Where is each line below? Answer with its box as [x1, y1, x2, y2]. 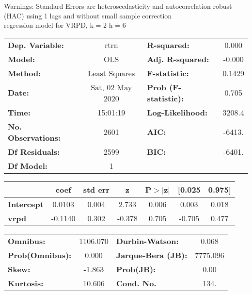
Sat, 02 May [91, 81, 132, 93]
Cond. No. [116, 277, 157, 289]
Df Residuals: [8, 146, 60, 157]
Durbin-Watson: [116, 235, 179, 246]
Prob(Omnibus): [8, 249, 72, 261]
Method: [8, 67, 41, 79]
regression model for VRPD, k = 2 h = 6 [4, 20, 126, 30]
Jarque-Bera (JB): [116, 249, 188, 261]
